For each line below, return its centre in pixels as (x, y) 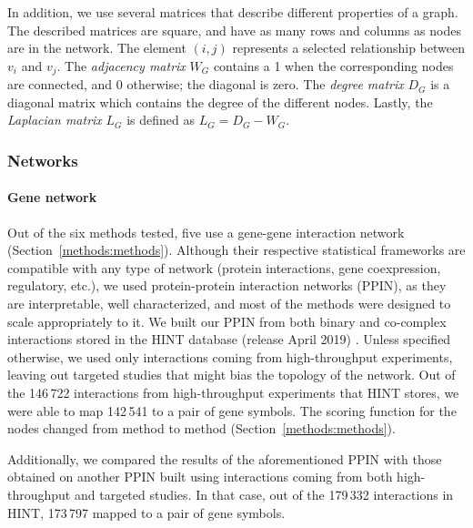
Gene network (52, 197)
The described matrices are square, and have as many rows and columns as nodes (234, 30)
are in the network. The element (97, 48)
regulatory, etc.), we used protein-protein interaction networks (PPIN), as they (227, 285)
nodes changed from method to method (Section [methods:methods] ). (201, 428)
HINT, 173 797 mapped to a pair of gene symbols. (146, 512)
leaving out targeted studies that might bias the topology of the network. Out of (231, 375)
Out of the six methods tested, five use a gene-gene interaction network (206, 232)
